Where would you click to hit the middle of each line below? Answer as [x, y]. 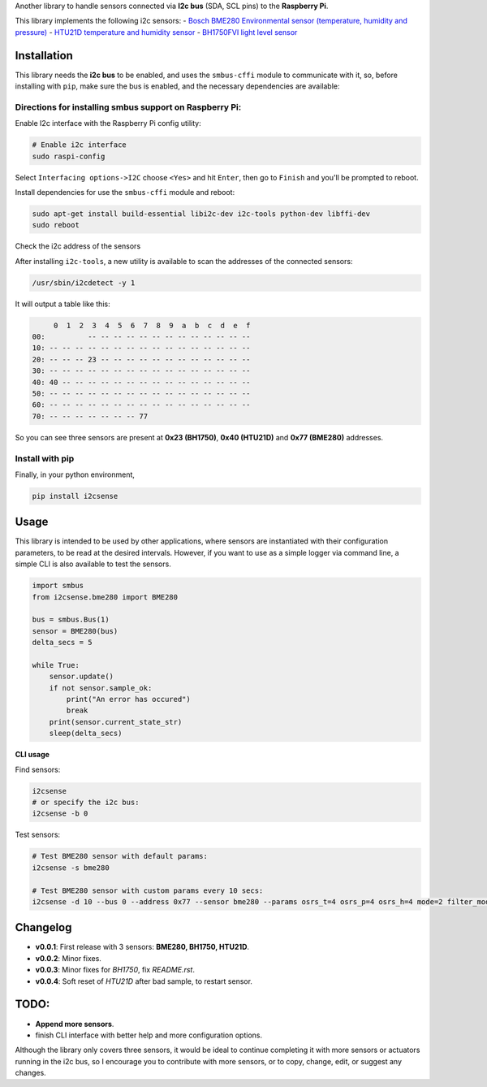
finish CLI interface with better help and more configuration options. [149, 1035]
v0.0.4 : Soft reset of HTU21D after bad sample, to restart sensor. [144, 981]
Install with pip [45, 458]
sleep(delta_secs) [86, 734]
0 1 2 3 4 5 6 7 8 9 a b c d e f [152, 325]
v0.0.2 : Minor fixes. [68, 958]
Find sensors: [38, 769]
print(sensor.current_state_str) [116, 722]
